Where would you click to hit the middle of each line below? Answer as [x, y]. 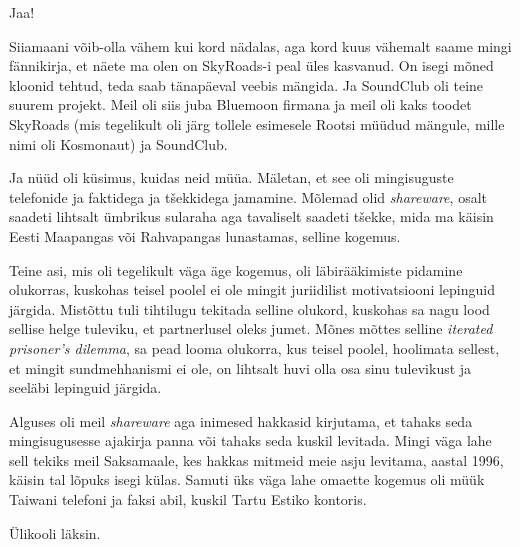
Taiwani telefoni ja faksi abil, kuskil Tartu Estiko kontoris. [188, 499]
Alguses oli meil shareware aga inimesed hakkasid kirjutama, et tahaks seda [241, 420]
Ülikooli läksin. [55, 532]
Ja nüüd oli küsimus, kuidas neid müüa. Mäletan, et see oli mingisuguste [231, 177]
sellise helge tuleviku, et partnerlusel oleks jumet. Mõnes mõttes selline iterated [251, 328]
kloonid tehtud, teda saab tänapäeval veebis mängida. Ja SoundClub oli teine [246, 84]
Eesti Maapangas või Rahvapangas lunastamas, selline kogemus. [205, 235]
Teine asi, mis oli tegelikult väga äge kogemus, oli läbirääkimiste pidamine [236, 269]
